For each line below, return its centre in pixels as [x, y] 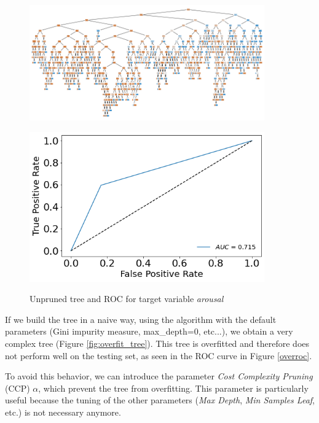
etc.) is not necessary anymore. [63, 412]
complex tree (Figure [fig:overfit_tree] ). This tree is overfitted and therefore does [157, 343]
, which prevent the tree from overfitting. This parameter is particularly [173, 388]
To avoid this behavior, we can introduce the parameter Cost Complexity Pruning [159, 376]
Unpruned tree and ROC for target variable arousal [127, 299]
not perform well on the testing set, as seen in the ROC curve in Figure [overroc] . [159, 355]
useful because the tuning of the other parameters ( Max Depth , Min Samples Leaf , [160, 400]
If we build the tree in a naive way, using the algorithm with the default [141, 319]
